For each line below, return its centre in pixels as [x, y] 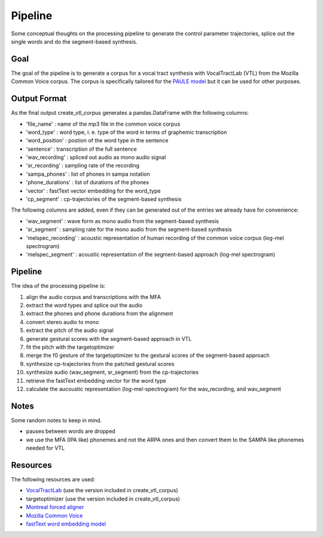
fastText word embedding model [66, 524]
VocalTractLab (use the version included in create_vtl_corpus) [102, 490]
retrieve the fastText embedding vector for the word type [96, 380]
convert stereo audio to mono [63, 322]
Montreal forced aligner [55, 507]
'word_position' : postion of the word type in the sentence [97, 141]
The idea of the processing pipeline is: [58, 286]
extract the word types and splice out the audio [84, 306]
